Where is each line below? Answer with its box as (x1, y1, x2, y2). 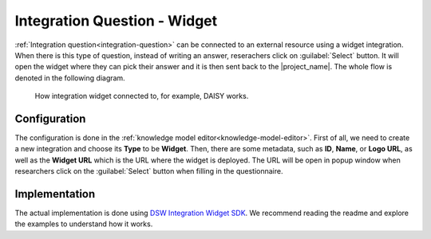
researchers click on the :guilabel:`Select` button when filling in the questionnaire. (14, 167, 283, 176)
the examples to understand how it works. (14, 219, 153, 229)
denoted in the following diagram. (14, 72, 125, 83)
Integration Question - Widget (14, 12, 218, 29)
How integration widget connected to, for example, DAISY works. (34, 92, 249, 101)
